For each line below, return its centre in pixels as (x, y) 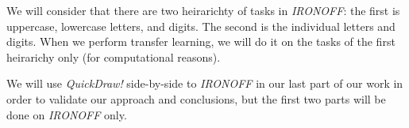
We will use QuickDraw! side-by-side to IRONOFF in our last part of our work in (205, 83)
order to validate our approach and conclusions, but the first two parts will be (196, 98)
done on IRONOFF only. (67, 114)
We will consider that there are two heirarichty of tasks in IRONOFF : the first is (203, 10)
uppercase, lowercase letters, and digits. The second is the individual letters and (201, 26)
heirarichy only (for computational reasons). (114, 56)
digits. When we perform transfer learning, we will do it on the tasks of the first (201, 41)
